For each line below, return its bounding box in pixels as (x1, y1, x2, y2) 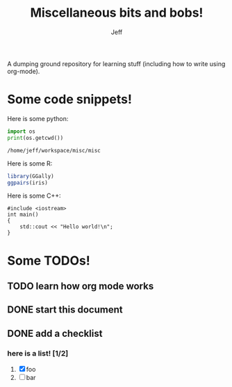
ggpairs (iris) (7, 179, 49, 186)
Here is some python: (7, 114, 69, 123)
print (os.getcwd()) (7, 134, 64, 141)
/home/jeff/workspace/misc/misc (7, 147, 101, 154)
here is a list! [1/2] (7, 348, 69, 358)
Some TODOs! (7, 253, 90, 269)
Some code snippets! (7, 92, 132, 107)
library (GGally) (7, 173, 54, 180)
